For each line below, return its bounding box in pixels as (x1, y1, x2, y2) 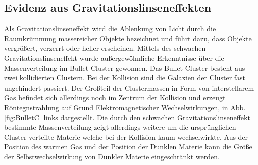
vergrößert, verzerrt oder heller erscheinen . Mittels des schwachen (4, 43, 206, 53)
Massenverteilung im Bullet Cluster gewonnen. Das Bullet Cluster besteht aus (4, 62, 245, 73)
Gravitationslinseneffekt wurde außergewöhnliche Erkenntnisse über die (4, 52, 224, 63)
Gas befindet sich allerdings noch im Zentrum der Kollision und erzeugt (4, 92, 226, 103)
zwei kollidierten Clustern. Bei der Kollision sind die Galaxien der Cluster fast (4, 72, 246, 83)
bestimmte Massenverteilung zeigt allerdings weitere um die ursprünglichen (4, 122, 236, 132)
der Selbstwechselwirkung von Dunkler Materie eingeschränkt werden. (4, 151, 220, 161)
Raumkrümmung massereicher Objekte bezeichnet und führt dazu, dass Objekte (4, 33, 252, 43)
